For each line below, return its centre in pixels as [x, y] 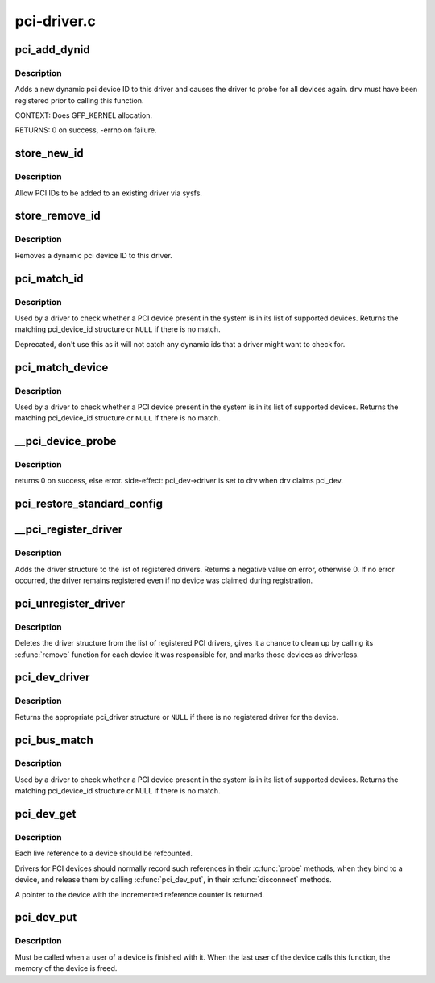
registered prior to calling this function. [79, 100]
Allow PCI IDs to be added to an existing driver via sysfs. [109, 193]
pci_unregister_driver [70, 603]
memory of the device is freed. [66, 968]
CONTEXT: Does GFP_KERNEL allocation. [84, 115]
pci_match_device [62, 367]
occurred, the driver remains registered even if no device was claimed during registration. [164, 580]
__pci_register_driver [69, 530]
